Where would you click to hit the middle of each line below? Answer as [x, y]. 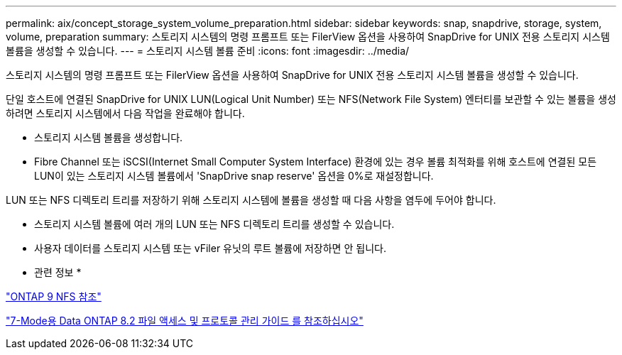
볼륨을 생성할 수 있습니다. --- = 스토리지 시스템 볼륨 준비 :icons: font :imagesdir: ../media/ [208, 51]
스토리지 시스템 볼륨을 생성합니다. [109, 137]
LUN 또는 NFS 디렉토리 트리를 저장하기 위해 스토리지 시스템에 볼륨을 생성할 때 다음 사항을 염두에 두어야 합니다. [251, 200]
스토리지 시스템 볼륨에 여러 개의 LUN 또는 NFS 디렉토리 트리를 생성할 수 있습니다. [214, 224]
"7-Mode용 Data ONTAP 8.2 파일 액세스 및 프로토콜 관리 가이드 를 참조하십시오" [185, 321]
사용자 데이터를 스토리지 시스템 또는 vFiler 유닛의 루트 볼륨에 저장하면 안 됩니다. [210, 248]
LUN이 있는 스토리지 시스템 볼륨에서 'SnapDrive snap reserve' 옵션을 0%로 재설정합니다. [234, 176]
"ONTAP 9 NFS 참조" [54, 296]
